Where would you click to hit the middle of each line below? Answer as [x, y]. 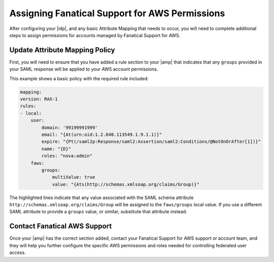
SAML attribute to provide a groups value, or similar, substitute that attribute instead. [98, 212]
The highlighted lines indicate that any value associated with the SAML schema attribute [101, 198]
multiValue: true [74, 177]
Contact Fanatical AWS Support [61, 226]
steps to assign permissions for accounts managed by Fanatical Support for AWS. [95, 35]
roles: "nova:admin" [67, 156]
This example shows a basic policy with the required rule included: [79, 78]
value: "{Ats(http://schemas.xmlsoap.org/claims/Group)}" [126, 184]
